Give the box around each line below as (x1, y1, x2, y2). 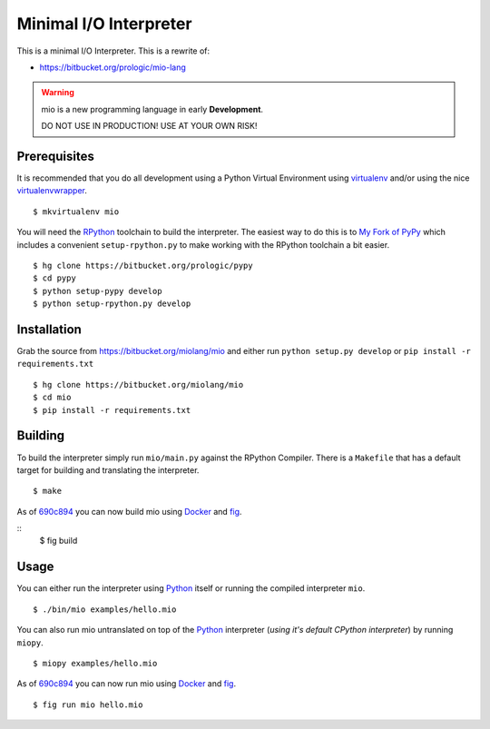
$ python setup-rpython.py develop (33, 299, 191, 309)
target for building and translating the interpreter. (16, 464, 200, 476)
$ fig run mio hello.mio (33, 699, 143, 710)
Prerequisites (16, 148, 94, 163)
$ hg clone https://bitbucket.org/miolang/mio (33, 379, 244, 389)
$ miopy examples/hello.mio (33, 658, 158, 668)
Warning (41, 87, 74, 98)
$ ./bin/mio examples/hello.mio (33, 604, 177, 615)
